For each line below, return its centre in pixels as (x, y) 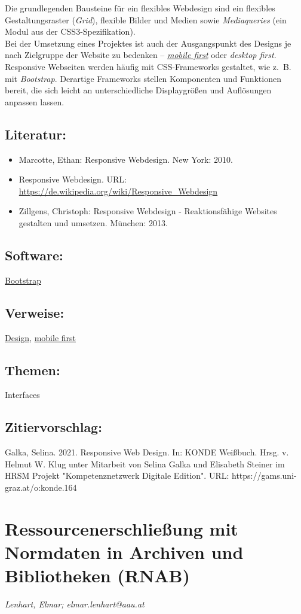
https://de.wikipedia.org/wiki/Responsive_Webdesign (118, 191)
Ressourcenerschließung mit (122, 528)
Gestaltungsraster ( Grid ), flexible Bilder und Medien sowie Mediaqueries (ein (146, 19)
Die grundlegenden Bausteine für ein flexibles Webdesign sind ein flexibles (140, 8)
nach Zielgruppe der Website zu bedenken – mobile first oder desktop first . (141, 55)
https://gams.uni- (264, 475)
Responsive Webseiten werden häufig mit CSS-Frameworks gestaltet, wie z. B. (148, 66)
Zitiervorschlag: (53, 427)
